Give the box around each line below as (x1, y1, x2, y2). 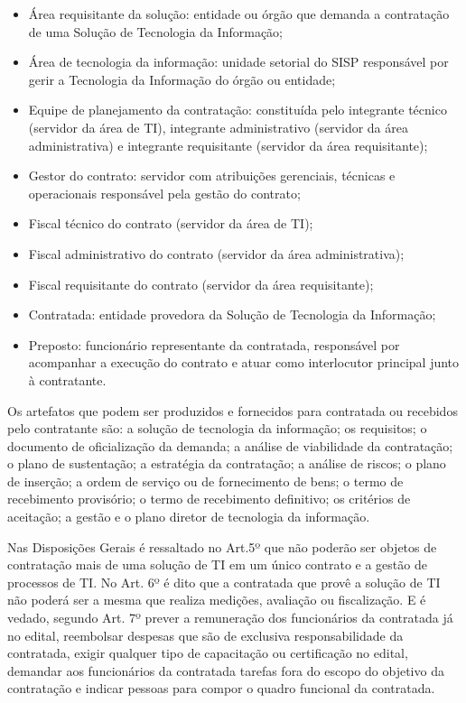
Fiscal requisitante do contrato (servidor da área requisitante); (28, 274, 374, 293)
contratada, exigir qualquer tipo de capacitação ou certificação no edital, (7, 643, 408, 662)
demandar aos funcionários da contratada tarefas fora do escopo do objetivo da (7, 661, 444, 680)
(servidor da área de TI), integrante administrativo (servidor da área (28, 117, 408, 136)
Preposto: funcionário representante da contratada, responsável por (28, 335, 400, 354)
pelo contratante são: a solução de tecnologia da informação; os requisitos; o (7, 419, 427, 438)
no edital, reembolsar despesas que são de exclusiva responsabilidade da (7, 625, 404, 644)
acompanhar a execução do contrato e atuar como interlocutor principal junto (28, 353, 460, 372)
